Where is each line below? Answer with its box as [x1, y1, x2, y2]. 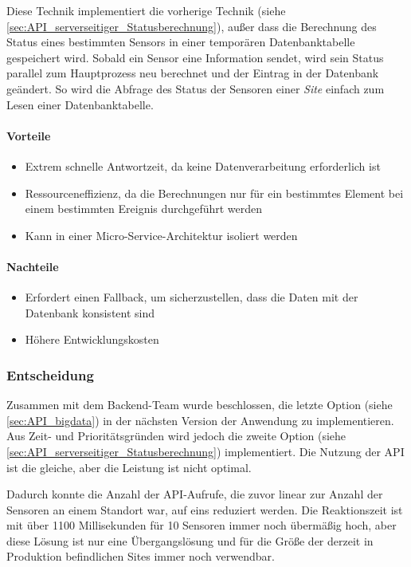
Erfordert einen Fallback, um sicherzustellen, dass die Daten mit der [25, 289, 358, 305]
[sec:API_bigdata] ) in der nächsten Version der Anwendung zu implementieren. [6, 411, 394, 428]
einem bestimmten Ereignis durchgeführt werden [25, 200, 263, 217]
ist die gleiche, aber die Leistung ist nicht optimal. [6, 459, 252, 475]
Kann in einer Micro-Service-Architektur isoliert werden [25, 226, 298, 243]
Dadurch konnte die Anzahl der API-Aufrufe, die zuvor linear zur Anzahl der [6, 486, 383, 502]
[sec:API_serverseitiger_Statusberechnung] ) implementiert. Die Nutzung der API [6, 443, 405, 459]
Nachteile [6, 258, 59, 274]
